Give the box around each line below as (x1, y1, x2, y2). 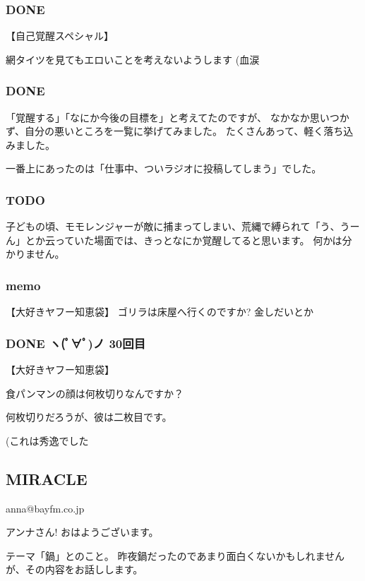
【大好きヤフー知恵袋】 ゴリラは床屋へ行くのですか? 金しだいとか (6, 304, 313, 319)
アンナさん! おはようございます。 (6, 525, 159, 539)
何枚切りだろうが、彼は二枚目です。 (6, 409, 172, 424)
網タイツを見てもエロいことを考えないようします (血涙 (6, 52, 260, 66)
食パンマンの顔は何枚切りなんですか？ (6, 385, 184, 400)
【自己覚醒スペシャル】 (6, 28, 114, 43)
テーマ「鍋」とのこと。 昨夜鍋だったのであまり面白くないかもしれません (6, 548, 345, 563)
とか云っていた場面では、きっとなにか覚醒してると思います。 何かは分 (25, 232, 352, 247)
